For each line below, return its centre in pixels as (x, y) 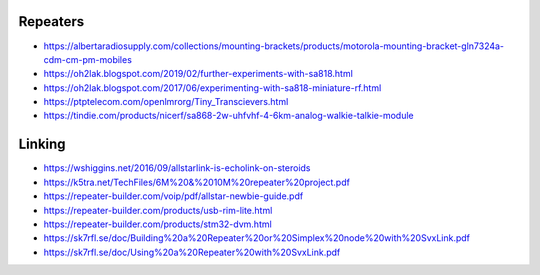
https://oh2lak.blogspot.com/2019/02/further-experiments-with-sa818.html (198, 74)
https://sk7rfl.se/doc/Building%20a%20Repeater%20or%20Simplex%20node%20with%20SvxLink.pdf (256, 238)
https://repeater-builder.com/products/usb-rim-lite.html (158, 210)
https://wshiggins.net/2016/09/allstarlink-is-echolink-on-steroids (177, 168)
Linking (42, 144)
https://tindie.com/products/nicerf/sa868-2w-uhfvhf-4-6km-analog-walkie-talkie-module (228, 116)
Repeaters (51, 21)
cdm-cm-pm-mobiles (87, 59)
